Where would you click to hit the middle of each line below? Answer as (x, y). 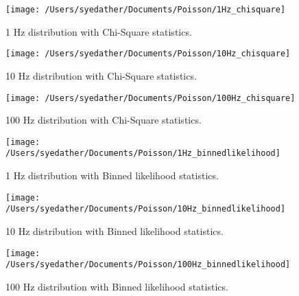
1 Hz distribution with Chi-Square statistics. (99, 31)
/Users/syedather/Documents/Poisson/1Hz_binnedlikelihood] (143, 153)
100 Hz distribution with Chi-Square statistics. (104, 120)
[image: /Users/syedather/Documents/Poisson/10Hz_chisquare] (148, 54)
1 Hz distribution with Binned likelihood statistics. (112, 175)
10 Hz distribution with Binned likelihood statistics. (115, 230)
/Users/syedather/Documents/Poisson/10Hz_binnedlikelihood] (146, 209)
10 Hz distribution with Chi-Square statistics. (101, 75)
